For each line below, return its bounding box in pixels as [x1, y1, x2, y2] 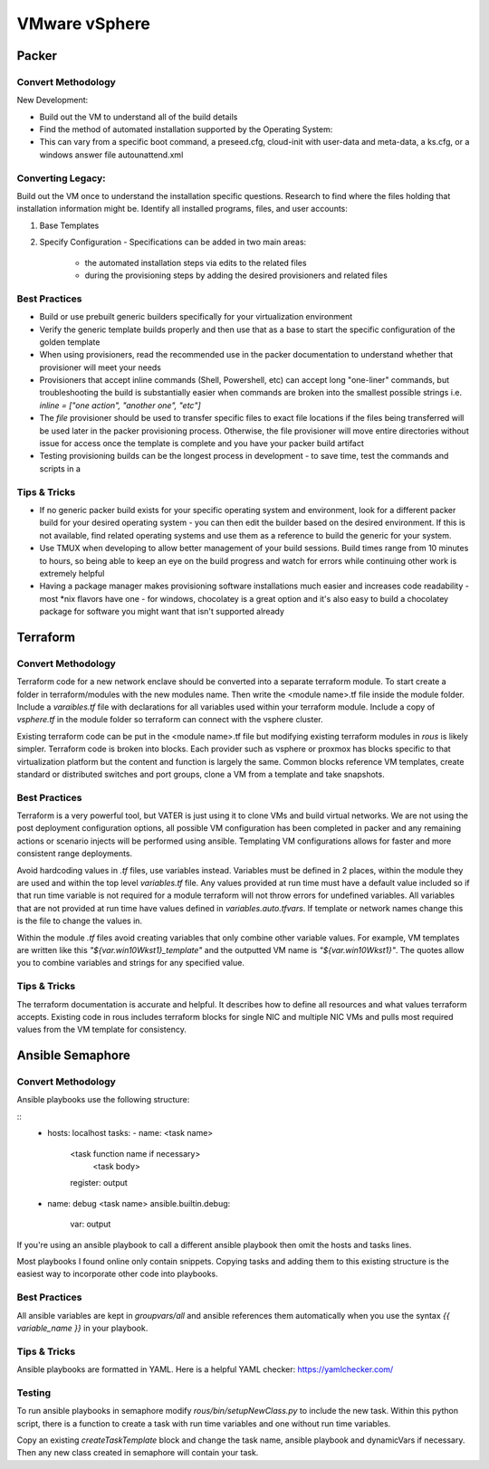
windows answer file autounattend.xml [39, 149, 184, 160]
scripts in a [39, 463, 81, 474]
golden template [39, 336, 101, 348]
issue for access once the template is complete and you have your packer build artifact [39, 438, 364, 449]
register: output [70, 1178, 129, 1188]
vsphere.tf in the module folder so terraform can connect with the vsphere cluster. [16, 714, 323, 725]
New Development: [16, 95, 89, 106]
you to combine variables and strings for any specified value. [16, 958, 244, 968]
